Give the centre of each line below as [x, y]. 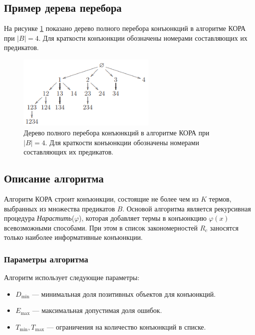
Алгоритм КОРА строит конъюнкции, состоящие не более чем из [101, 199]
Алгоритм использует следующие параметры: [72, 277]
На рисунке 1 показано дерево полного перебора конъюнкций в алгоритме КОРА [125, 28]
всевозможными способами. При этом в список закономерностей [101, 227]
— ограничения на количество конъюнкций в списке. [126, 327]
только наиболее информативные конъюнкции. [73, 237]
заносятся [224, 227]
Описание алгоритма [54, 178]
